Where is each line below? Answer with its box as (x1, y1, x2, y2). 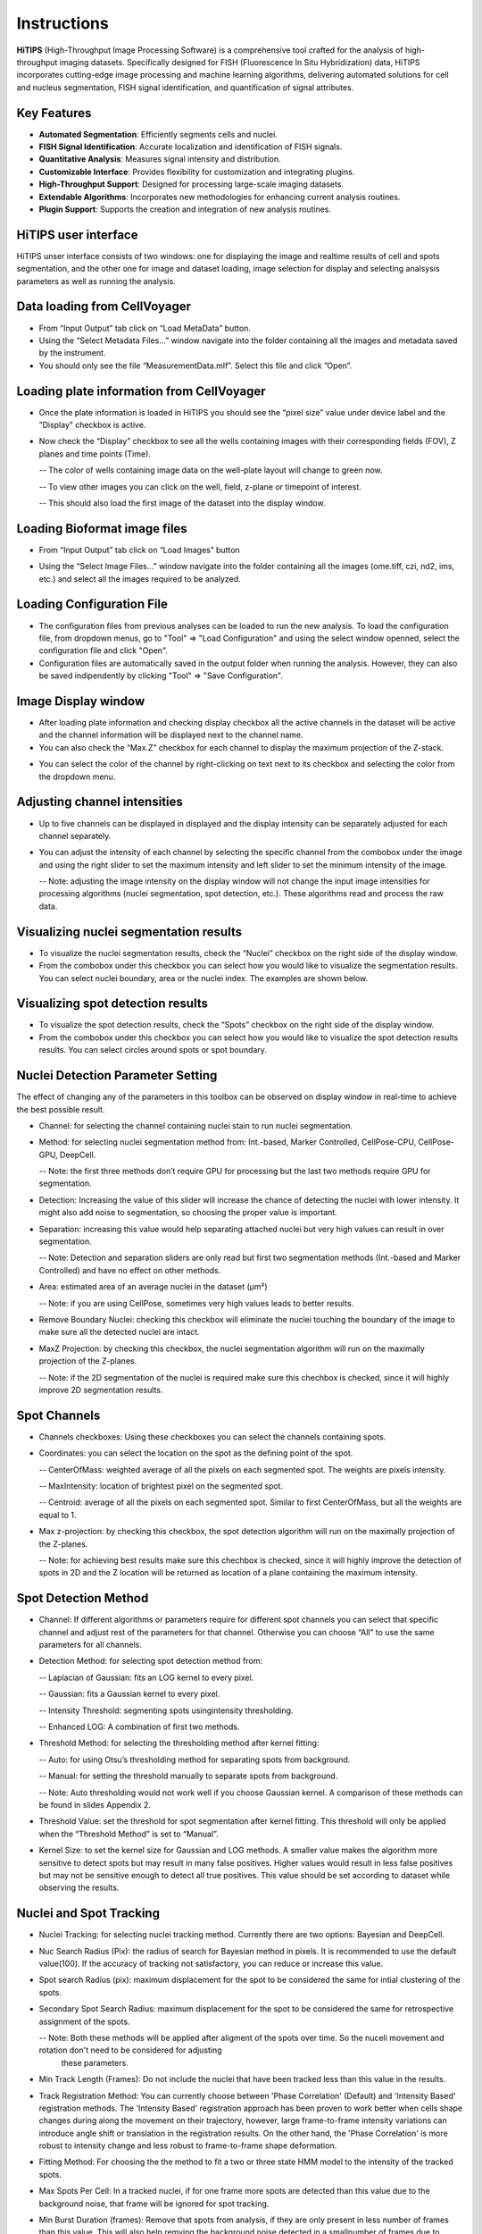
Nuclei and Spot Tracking (16, 1906, 161, 1921)
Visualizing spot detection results (16, 996, 209, 1012)
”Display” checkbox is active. (38, 420, 146, 431)
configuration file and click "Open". (38, 645, 169, 656)
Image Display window (16, 693, 145, 709)
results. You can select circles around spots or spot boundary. (38, 1045, 268, 1055)
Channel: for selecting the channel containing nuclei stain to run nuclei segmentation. (38, 1120, 353, 1130)
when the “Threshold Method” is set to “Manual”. (38, 1828, 219, 1839)
